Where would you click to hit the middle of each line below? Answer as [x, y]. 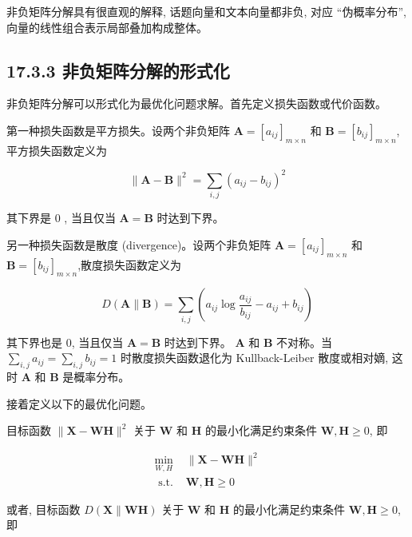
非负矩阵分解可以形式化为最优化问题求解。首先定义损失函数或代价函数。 [196, 103]
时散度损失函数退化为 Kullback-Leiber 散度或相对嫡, [254, 358]
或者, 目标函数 [44, 509]
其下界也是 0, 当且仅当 [65, 342]
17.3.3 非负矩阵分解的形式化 [118, 70]
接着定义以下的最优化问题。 [79, 403]
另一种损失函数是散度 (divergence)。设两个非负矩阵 [139, 244]
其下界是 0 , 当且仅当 [61, 218]
